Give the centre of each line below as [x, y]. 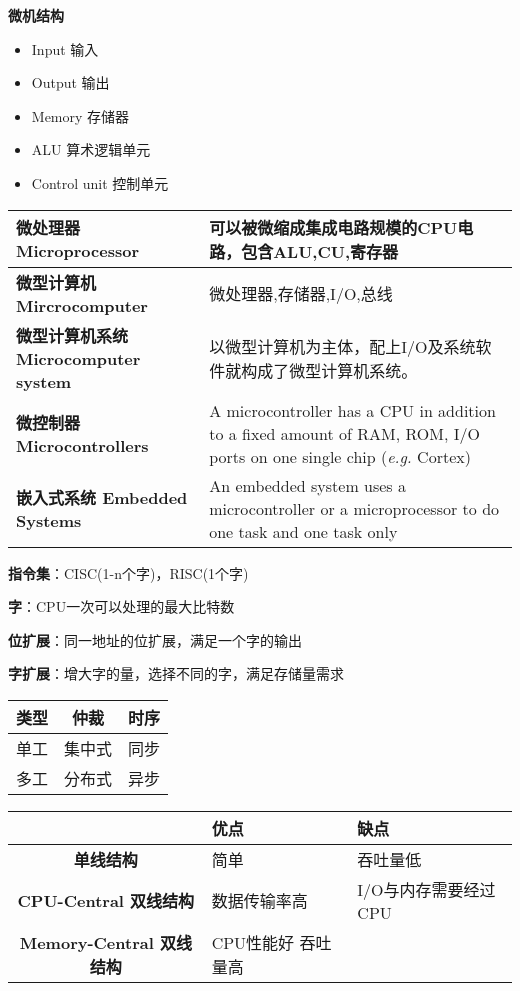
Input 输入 [65, 48]
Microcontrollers [82, 445]
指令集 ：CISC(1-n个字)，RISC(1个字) [128, 572]
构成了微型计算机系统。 [329, 370]
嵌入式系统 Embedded [102, 497]
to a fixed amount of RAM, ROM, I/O [344, 433]
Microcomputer [78, 358]
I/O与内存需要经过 [426, 889]
